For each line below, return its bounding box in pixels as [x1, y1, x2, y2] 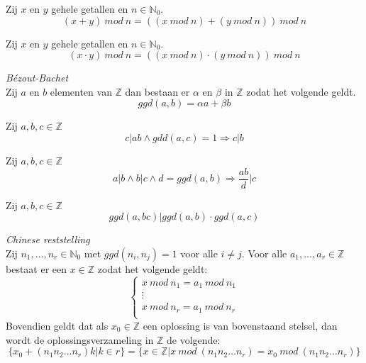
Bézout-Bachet [6, 70, 69, 85]
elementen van [50, 84, 112, 99]
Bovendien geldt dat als [6, 318, 109, 333]
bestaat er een [6, 261, 67, 276]
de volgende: [167, 332, 221, 347]
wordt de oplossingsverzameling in [6, 332, 154, 347]
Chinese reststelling [6, 232, 90, 247]
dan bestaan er [125, 84, 190, 99]
